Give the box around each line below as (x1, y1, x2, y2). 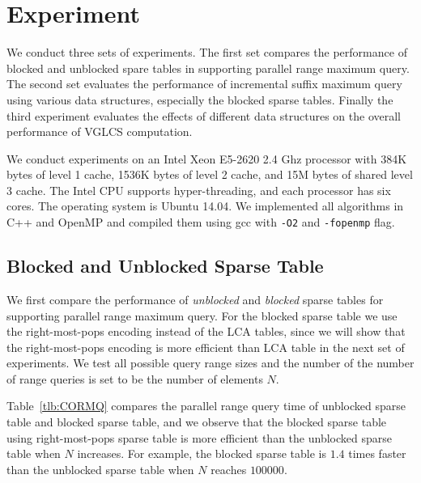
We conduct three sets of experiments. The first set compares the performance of (6, 44, 407, 61)
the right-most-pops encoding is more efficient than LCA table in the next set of (6, 338, 405, 355)
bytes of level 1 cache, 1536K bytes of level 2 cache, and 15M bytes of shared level (6, 166, 413, 183)
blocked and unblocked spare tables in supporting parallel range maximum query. (6, 59, 410, 76)
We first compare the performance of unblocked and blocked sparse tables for (6, 290, 384, 307)
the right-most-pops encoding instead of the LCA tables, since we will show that (6, 323, 406, 340)
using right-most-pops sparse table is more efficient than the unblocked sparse (6, 429, 392, 446)
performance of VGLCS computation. (6, 123, 193, 140)
